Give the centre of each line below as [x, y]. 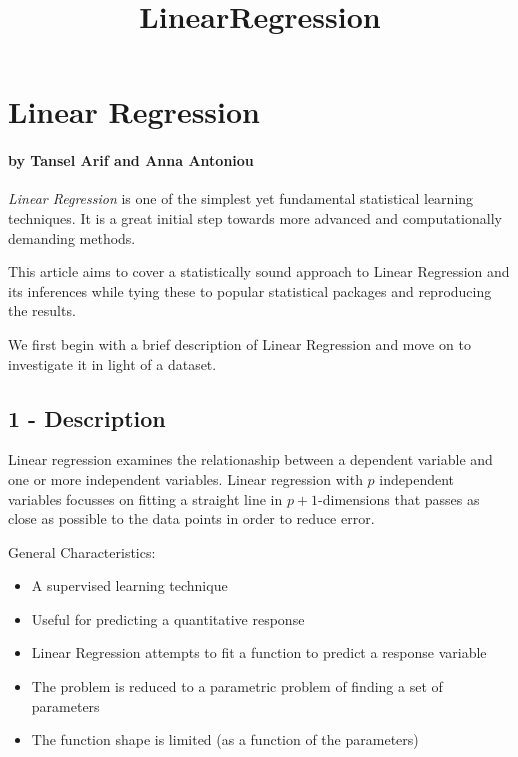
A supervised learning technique [129, 585]
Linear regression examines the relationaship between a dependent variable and [250, 459]
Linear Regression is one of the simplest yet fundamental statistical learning [241, 198]
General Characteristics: [82, 551]
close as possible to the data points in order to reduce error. [191, 518]
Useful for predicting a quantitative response [168, 618]
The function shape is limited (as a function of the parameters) [225, 739]
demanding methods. [72, 237]
